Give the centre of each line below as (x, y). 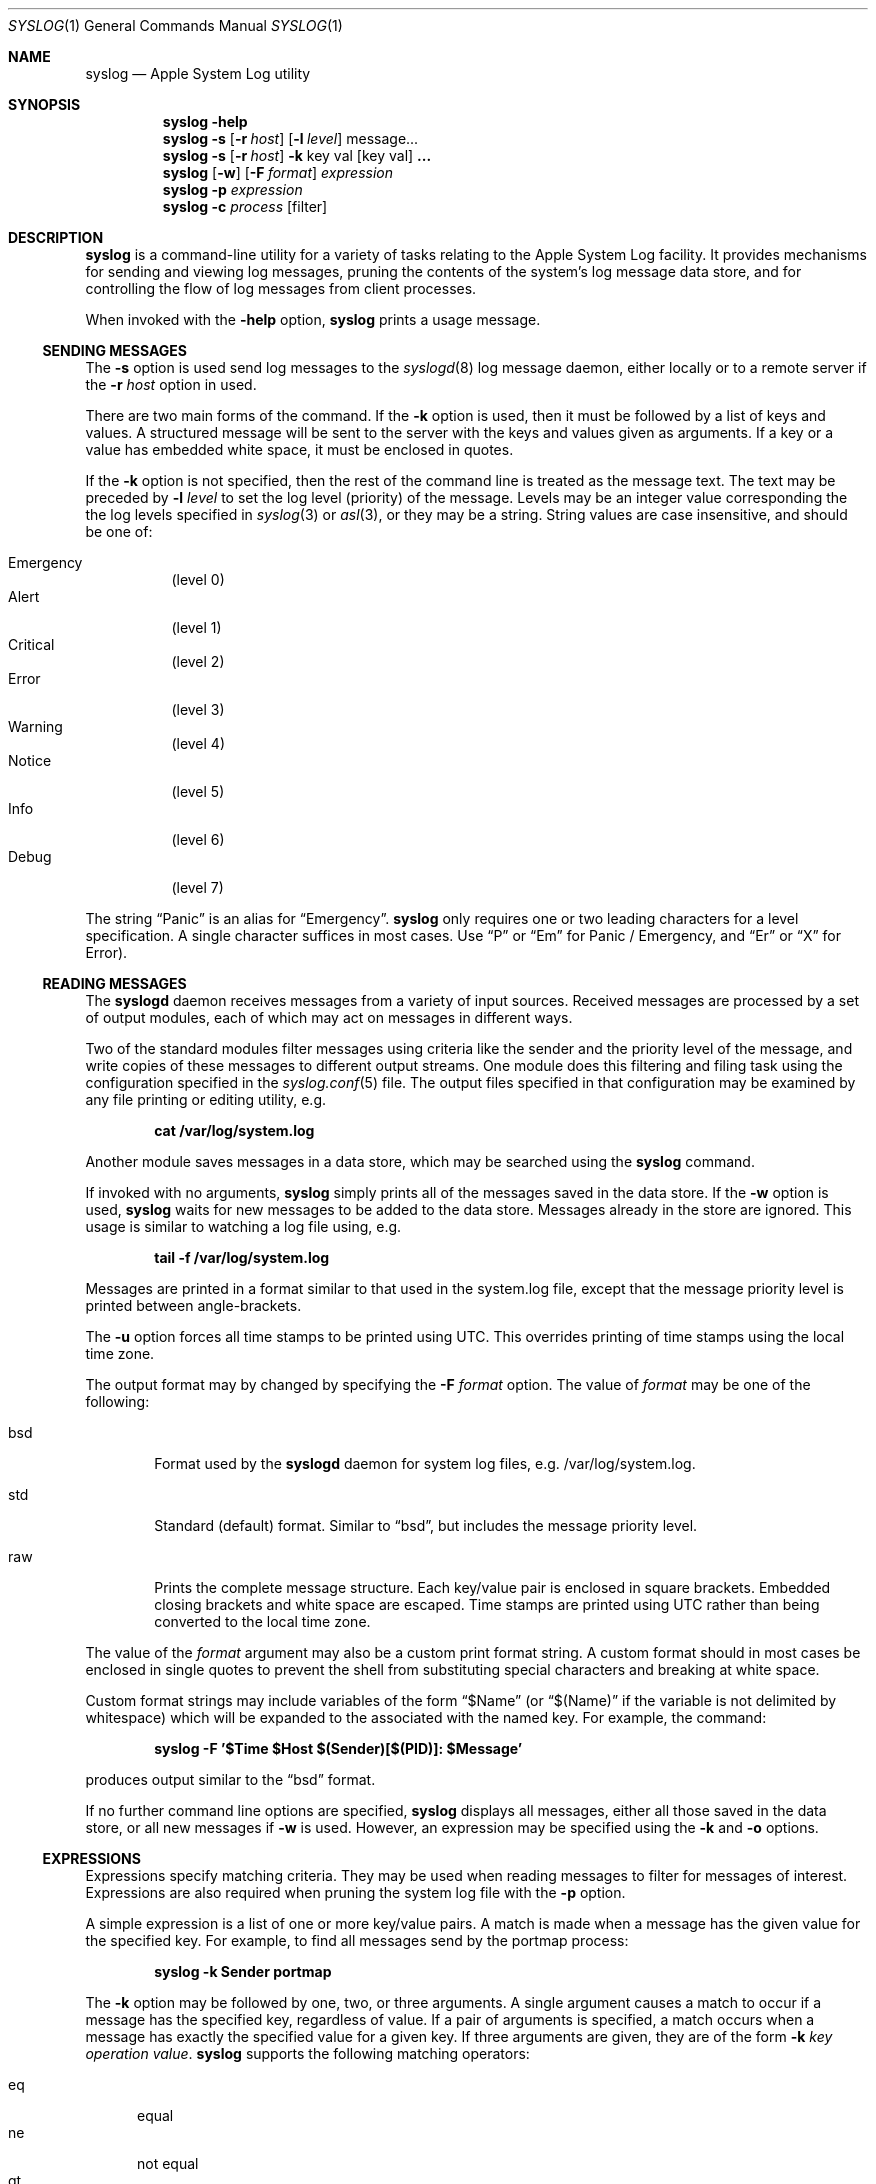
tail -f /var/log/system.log (242, 1257)
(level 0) (198, 579)
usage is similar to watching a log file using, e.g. (243, 1226)
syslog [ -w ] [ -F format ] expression (278, 172)
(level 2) (198, 661)
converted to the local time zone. (262, 1621)
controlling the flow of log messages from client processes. (281, 288)
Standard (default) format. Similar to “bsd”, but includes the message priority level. (426, 1525)
